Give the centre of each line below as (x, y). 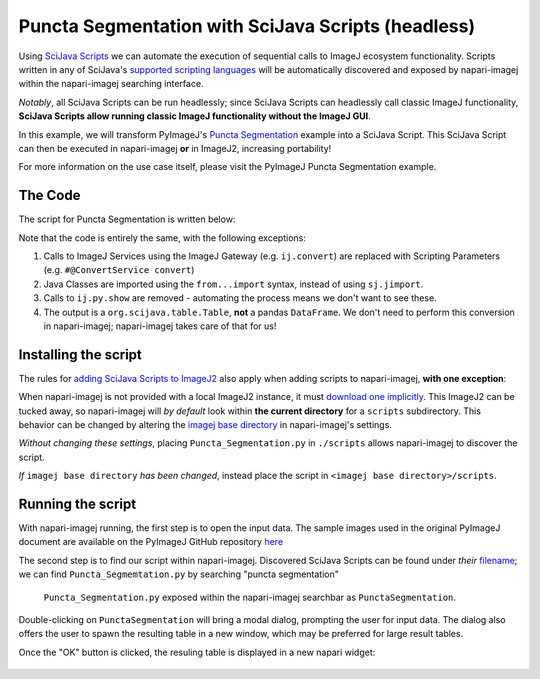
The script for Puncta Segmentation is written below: (127, 219)
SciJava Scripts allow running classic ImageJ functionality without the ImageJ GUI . (194, 116)
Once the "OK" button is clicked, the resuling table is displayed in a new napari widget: (197, 652)
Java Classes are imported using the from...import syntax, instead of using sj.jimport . (233, 284)
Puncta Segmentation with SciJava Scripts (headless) (247, 26)
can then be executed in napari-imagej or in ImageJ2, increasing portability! (175, 148)
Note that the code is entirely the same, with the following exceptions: (162, 237)
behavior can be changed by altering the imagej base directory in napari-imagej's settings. (205, 424)
